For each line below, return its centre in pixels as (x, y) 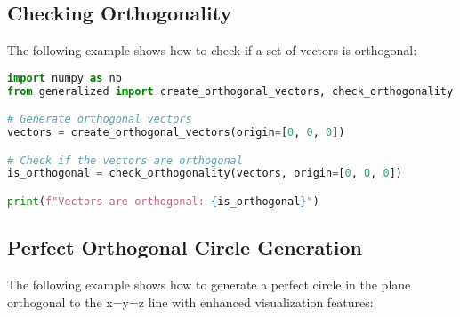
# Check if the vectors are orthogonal (125, 160)
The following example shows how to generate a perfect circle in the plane (209, 285)
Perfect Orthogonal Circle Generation (185, 247)
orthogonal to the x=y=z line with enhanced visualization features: (190, 301)
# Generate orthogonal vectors (100, 119)
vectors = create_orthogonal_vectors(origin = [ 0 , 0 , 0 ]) (176, 133)
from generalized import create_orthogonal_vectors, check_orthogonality (230, 91)
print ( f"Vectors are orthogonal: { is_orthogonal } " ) (163, 202)
